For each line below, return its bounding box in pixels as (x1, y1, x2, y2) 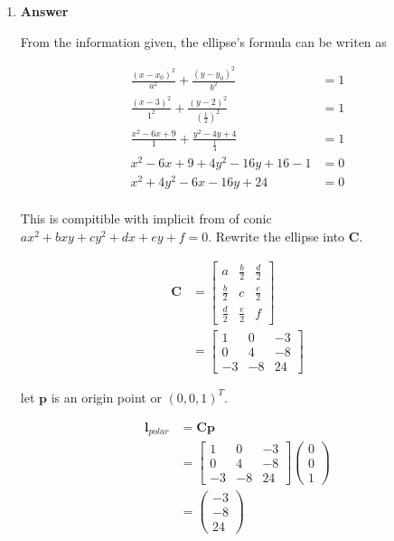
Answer (20, 2, 69, 20)
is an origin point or (51, 387, 162, 406)
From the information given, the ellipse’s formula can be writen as (20, 32, 387, 51)
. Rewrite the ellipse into (208, 227, 345, 246)
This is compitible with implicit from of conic (20, 209, 272, 228)
